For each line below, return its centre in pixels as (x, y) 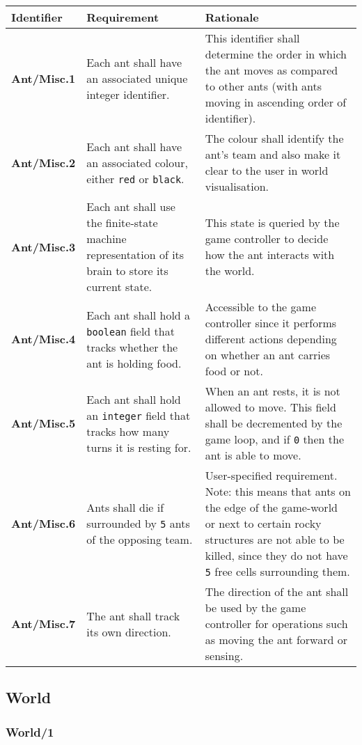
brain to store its (127, 270)
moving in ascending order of (276, 102)
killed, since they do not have (276, 555)
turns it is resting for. (139, 447)
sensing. (224, 656)
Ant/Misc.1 (44, 78)
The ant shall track (133, 615)
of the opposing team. (140, 539)
